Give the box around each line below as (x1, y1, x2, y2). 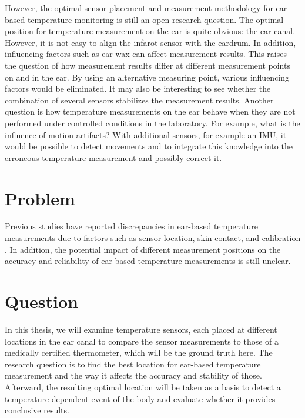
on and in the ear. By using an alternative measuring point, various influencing (5, 71, 290, 83)
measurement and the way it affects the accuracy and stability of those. (5, 369, 262, 382)
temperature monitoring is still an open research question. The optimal (27, 13, 284, 25)
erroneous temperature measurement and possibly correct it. (5, 151, 222, 163)
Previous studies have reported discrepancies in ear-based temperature (5, 220, 259, 232)
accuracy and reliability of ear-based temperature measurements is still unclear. (5, 255, 291, 267)
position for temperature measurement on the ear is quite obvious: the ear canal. (5, 25, 296, 37)
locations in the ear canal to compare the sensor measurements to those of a (5, 335, 279, 347)
